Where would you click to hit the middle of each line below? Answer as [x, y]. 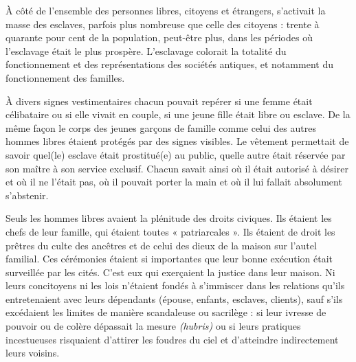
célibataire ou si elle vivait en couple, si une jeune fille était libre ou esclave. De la [178, 114]
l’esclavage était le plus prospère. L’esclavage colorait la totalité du [146, 50]
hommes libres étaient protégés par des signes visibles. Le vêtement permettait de [177, 141]
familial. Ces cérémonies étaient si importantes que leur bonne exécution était [169, 259]
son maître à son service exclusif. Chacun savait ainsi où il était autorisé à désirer [177, 168]
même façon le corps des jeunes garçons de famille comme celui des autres [161, 127]
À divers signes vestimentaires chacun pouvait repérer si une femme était [159, 101]
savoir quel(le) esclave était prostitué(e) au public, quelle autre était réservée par [176, 154]
